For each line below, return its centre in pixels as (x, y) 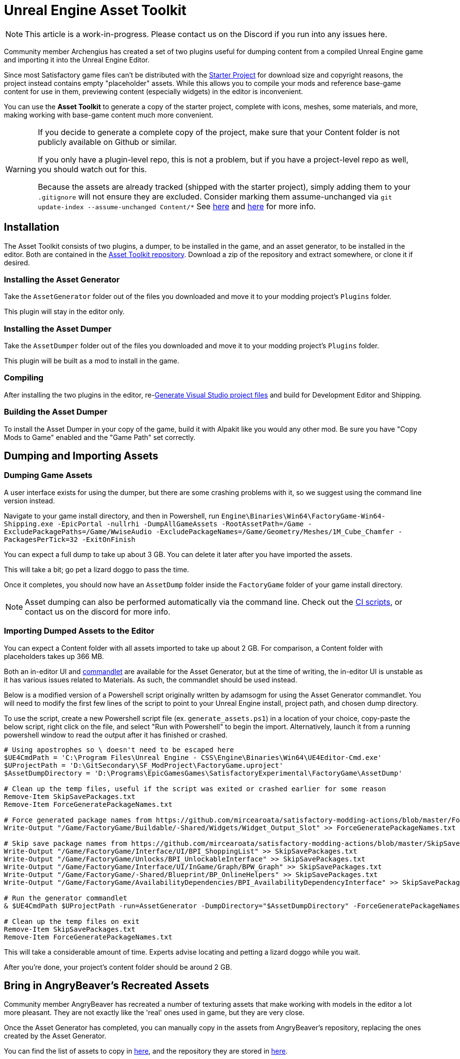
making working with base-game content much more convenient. (109, 115)
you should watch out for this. (92, 169)
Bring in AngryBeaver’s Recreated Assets (107, 985)
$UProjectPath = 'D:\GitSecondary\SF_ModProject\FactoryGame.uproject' (144, 765)
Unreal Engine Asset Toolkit (95, 10)
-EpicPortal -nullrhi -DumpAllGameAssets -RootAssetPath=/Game (181, 524)
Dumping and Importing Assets (81, 456)
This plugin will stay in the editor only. (64, 312)
